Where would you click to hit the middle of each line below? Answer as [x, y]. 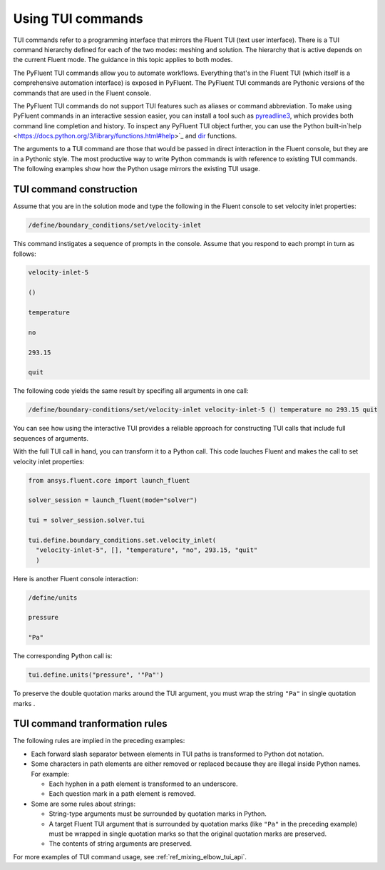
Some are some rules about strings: [83, 804]
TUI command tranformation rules [90, 724]
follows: [25, 254]
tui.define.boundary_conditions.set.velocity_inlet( [122, 540]
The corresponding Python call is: [63, 656]
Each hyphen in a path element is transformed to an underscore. [143, 784]
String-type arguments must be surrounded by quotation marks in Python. [158, 814]
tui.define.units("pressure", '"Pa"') [96, 675]
